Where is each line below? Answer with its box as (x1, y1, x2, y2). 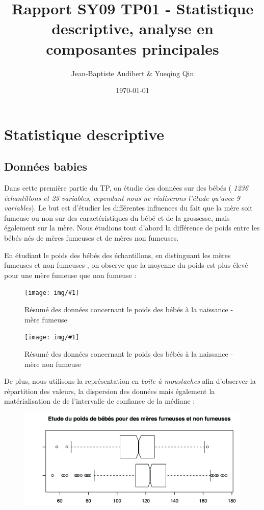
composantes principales (46, 38, 219, 59)
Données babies (4, 158, 88, 174)
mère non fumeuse (24, 358, 81, 369)
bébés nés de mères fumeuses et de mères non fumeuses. (4, 233, 179, 243)
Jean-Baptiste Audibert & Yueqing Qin (71, 67, 194, 78)
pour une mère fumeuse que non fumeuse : (4, 269, 137, 280)
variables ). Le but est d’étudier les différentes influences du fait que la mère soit (4, 202, 253, 213)
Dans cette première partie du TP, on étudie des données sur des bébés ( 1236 (4, 182, 249, 193)
